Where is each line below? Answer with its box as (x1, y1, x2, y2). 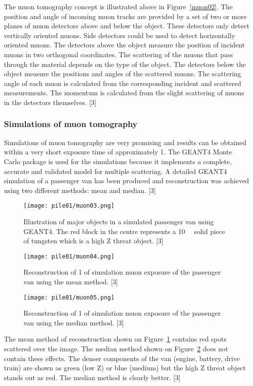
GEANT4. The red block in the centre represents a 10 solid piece (23, 226, 225, 236)
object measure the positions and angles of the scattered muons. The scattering (4, 68, 241, 79)
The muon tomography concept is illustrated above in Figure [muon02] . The (4, 1, 233, 11)
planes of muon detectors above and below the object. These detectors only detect (4, 21, 250, 31)
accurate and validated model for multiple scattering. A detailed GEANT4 (4, 166, 227, 176)
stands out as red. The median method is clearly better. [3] (4, 372, 181, 382)
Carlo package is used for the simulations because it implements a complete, (4, 156, 232, 166)
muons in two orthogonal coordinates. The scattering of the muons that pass (4, 49, 233, 59)
